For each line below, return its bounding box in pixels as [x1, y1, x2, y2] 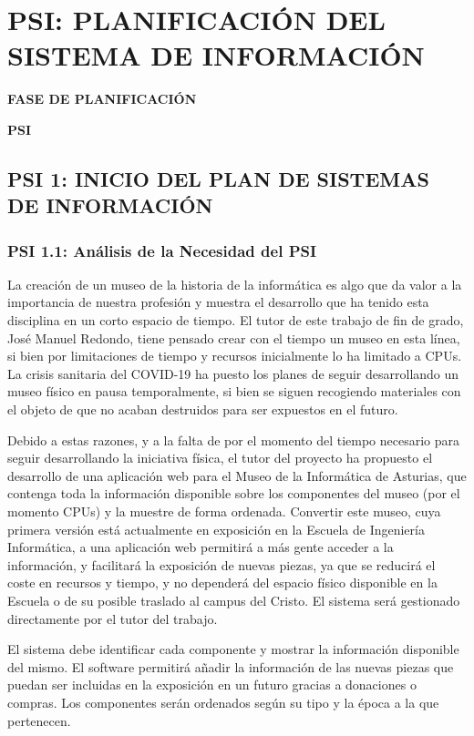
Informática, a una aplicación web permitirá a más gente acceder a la [7, 537, 394, 557]
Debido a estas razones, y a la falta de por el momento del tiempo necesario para [7, 430, 460, 449]
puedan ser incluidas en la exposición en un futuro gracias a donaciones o [7, 675, 417, 694]
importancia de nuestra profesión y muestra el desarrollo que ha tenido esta [7, 292, 429, 312]
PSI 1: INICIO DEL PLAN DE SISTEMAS [7, 164, 429, 192]
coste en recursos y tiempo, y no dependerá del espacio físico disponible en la [7, 573, 438, 592]
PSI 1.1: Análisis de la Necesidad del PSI [7, 239, 317, 261]
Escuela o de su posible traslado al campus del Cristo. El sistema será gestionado [7, 590, 460, 609]
